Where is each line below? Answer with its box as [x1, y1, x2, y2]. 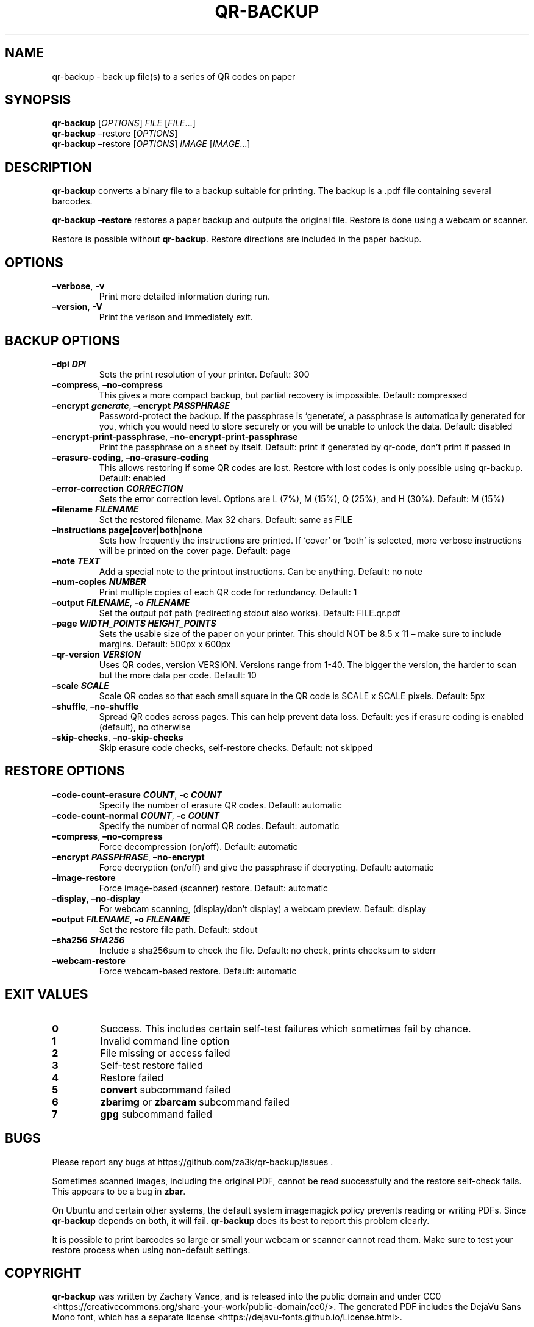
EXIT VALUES [5, 987, 88, 1002]
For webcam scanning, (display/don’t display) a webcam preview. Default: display [99, 903, 427, 914]
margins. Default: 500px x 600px [99, 638, 231, 649]
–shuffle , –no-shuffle [52, 700, 139, 711]
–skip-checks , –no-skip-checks [52, 732, 183, 743]
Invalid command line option [100, 1034, 230, 1047]
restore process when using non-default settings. [52, 1244, 251, 1255]
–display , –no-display [52, 893, 141, 904]
